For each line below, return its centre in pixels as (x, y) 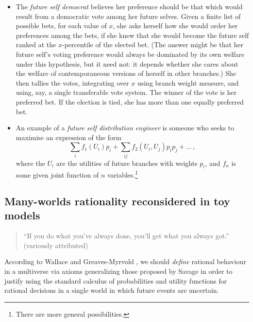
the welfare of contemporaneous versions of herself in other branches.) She (126, 73)
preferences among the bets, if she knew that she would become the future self (132, 35)
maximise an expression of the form (69, 137)
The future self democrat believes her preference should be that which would (129, 6)
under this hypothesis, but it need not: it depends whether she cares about (127, 63)
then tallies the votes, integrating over (72, 82)
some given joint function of (57, 175)
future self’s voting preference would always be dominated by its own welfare (130, 54)
